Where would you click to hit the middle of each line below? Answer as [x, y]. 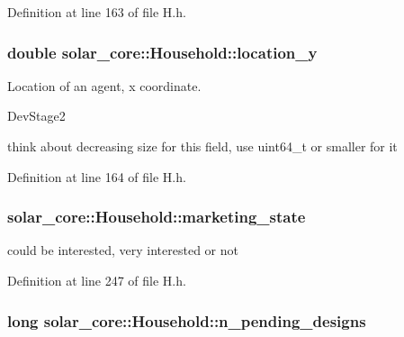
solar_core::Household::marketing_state [157, 217]
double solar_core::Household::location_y [162, 52]
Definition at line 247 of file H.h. [97, 280]
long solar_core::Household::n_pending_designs [187, 320]
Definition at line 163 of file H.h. [97, 12]
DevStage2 [36, 116]
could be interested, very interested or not [123, 250]
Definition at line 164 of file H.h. [97, 176]
